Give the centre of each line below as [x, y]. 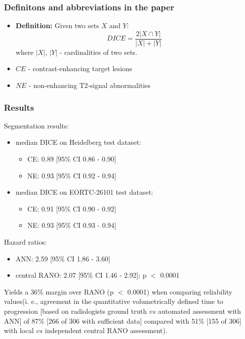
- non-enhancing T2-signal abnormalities [90, 85]
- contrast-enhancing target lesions [80, 68]
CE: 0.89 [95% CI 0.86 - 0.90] [72, 159]
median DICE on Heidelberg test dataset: [78, 142]
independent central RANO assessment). [106, 330]
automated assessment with [199, 311]
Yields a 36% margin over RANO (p [59, 291]
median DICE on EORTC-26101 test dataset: [84, 192]
